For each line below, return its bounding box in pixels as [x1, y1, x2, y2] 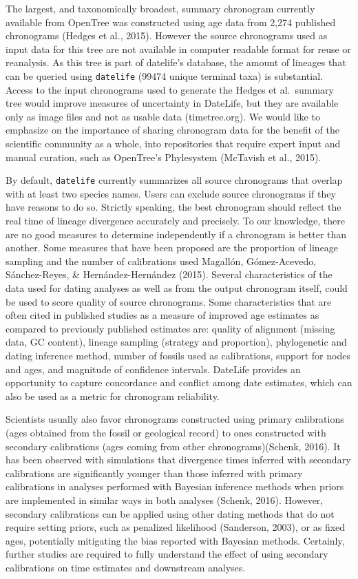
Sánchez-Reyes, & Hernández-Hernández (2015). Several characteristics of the [6, 267, 333, 282]
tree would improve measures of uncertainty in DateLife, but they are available [6, 96, 339, 110]
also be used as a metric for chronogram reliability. [6, 388, 220, 403]
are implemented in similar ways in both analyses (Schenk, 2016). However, [6, 492, 324, 507]
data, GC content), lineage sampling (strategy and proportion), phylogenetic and [6, 335, 347, 349]
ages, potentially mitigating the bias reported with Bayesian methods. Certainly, [6, 533, 345, 547]
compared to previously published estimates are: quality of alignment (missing [6, 321, 335, 335]
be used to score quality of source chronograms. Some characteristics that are [6, 294, 332, 308]
